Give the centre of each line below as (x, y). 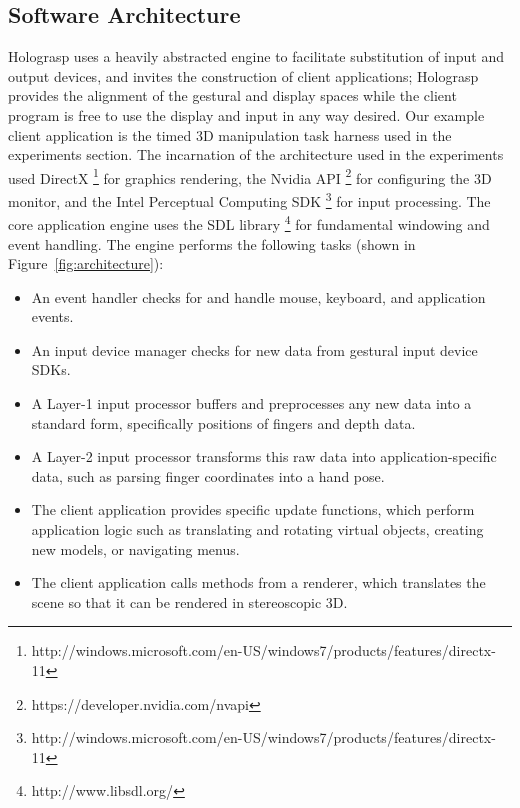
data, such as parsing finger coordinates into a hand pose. (208, 475)
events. (52, 316)
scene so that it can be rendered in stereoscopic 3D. (189, 601)
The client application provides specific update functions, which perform (253, 509)
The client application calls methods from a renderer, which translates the (258, 582)
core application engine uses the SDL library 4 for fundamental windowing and (249, 222)
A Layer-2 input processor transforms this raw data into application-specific (264, 456)
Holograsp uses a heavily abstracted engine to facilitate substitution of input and (256, 56)
